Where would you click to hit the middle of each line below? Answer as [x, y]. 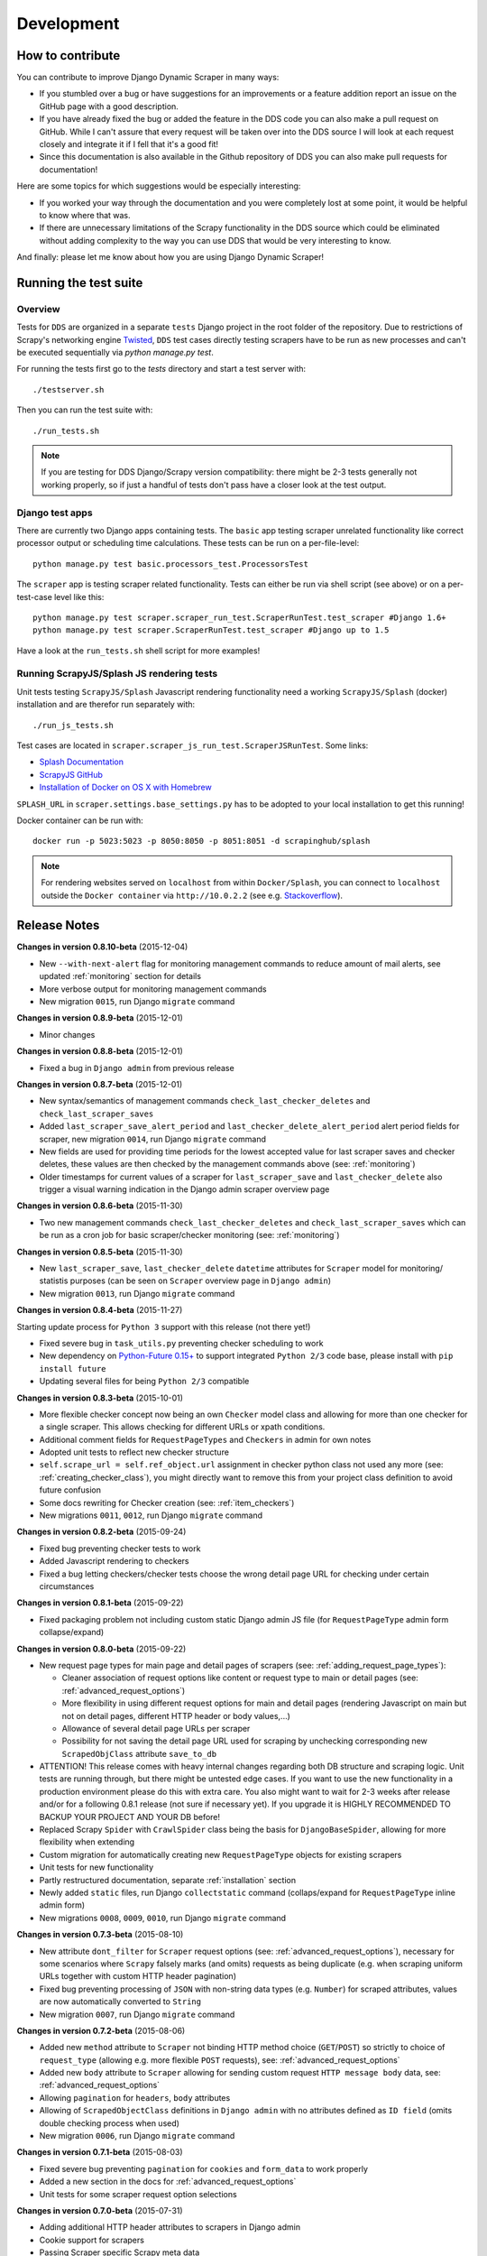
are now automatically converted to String [120, 2002]
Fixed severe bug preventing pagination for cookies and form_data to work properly [204, 2168]
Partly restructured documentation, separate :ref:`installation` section [168, 1880]
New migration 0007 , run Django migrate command [137, 2014]
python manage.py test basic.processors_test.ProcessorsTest [170, 564]
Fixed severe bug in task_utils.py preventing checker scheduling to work [181, 1343]
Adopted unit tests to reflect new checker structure [134, 1452]
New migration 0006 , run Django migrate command [137, 2136]
